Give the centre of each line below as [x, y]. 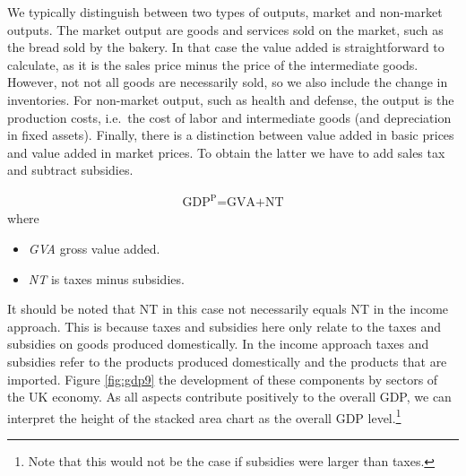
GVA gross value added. [94, 249]
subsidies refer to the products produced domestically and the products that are [227, 362]
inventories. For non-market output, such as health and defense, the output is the [231, 99]
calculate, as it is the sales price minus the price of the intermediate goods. [213, 64]
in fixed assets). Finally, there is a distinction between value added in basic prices [231, 135]
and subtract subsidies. [70, 170]
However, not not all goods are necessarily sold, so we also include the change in [228, 82]
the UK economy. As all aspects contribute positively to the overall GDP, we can [229, 397]
